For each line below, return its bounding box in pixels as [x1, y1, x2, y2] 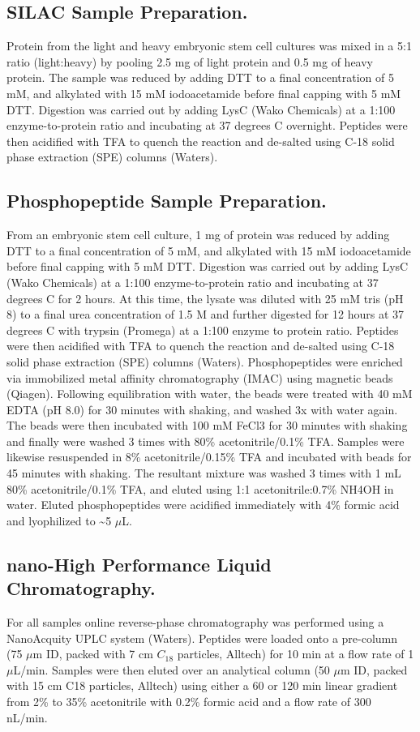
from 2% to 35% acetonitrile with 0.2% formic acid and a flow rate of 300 [6, 693, 371, 709]
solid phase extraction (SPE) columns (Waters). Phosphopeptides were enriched [6, 353, 403, 370]
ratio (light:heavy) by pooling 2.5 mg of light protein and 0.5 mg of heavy [6, 53, 374, 70]
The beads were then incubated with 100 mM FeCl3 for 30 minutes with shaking [6, 417, 408, 434]
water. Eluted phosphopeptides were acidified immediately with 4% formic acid [6, 496, 400, 513]
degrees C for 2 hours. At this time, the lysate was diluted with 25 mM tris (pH [6, 289, 404, 306]
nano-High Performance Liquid [6, 551, 272, 576]
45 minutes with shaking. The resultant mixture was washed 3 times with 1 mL [6, 464, 401, 482]
